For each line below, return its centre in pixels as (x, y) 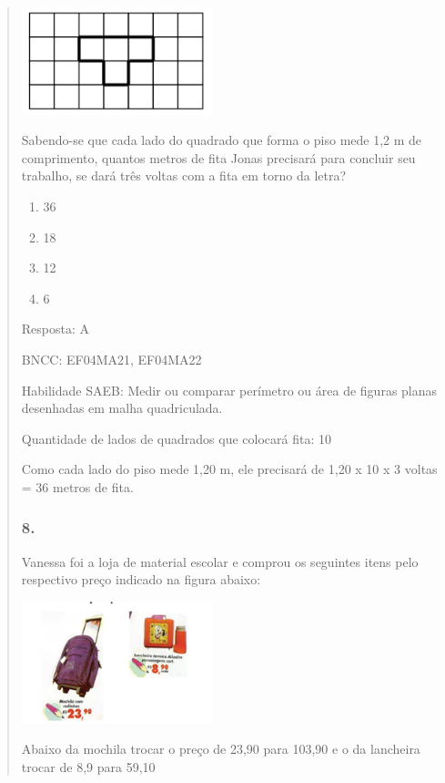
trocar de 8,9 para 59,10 (88, 766)
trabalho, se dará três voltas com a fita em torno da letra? (184, 175)
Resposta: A (56, 329)
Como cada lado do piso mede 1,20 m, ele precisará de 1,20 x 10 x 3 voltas (229, 469)
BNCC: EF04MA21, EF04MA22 (111, 359)
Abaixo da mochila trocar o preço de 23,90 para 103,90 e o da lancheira (221, 749)
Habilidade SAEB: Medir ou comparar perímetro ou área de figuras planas (229, 390)
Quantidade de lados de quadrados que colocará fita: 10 (176, 438)
